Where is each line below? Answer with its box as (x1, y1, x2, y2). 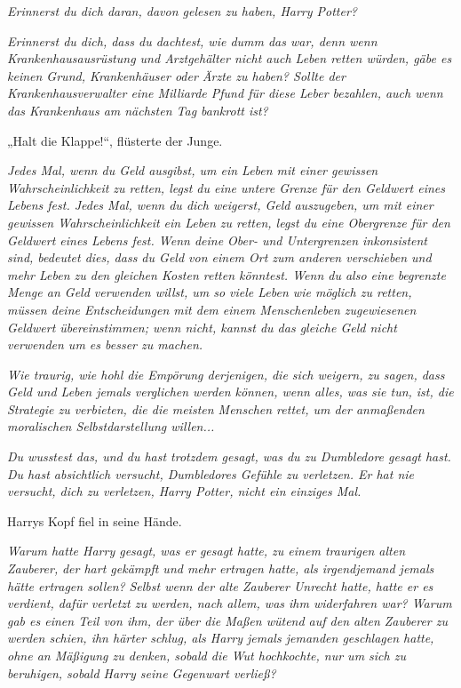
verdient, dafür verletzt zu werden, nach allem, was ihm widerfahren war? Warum (7, 594, 452, 612)
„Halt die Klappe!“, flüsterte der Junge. (7, 131, 223, 149)
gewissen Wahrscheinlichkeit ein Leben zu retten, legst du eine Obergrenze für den (7, 212, 450, 231)
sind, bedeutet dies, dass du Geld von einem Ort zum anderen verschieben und (7, 248, 432, 267)
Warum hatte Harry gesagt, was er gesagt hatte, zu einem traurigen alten (7, 541, 406, 560)
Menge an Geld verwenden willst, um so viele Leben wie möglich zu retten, (7, 283, 412, 301)
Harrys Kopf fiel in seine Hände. (7, 511, 182, 530)
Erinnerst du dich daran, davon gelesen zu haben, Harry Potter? (7, 2, 358, 20)
